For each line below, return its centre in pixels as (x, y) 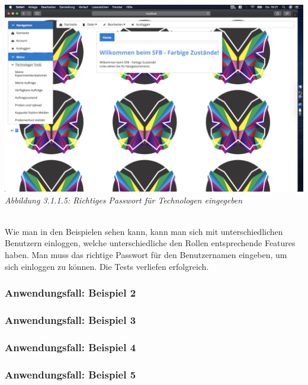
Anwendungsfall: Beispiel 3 (70, 319)
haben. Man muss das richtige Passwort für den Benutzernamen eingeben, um (146, 254)
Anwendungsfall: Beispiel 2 (70, 293)
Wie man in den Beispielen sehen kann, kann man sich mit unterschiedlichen (144, 231)
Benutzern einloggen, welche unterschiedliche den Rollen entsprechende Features (150, 243)
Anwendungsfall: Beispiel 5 (70, 374)
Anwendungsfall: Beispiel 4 (70, 347)
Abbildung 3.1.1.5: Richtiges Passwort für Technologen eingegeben (124, 200)
